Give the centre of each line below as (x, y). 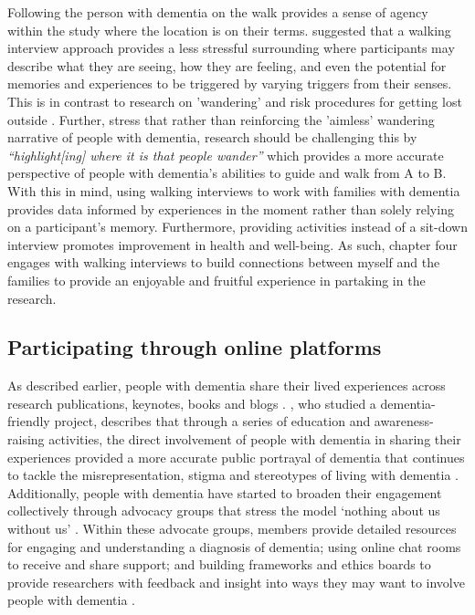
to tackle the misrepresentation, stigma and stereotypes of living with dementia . (233, 475)
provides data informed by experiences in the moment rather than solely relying (231, 208)
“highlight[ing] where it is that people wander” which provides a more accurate (226, 155)
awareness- (404, 421)
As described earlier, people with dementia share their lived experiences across (227, 386)
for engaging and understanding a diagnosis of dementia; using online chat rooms (234, 546)
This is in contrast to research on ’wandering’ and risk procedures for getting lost (235, 101)
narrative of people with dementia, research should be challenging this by (212, 137)
